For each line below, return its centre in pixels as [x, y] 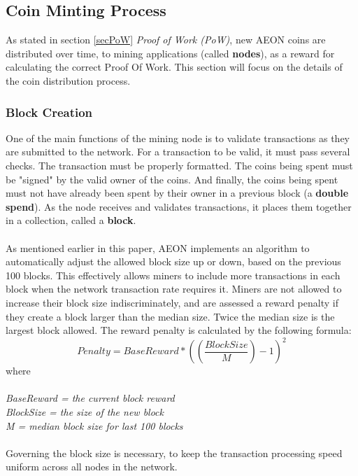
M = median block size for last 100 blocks [94, 425]
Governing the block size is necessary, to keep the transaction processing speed [174, 453]
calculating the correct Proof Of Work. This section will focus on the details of [174, 67]
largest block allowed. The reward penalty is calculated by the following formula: [179, 330]
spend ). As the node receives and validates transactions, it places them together [179, 206]
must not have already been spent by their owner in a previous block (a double [177, 193]
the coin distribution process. [68, 80]
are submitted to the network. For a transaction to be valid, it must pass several [178, 152]
